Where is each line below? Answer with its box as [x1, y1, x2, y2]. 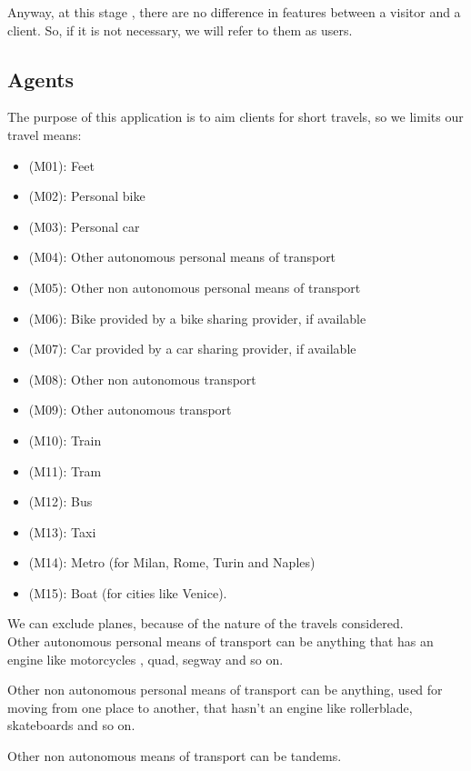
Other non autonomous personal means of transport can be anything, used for [7, 680, 443, 699]
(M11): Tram [28, 461, 102, 480]
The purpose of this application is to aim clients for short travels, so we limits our [7, 107, 464, 126]
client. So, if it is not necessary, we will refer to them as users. [7, 20, 353, 39]
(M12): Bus [28, 492, 93, 511]
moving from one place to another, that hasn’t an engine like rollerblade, [7, 697, 413, 716]
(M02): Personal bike [28, 186, 145, 205]
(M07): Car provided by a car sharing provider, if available [28, 339, 356, 358]
